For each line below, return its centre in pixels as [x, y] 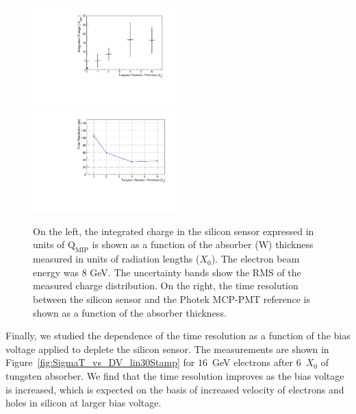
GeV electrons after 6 [257, 362]
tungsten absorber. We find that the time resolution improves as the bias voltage [175, 375]
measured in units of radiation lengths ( [116, 259]
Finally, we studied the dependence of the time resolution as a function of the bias [178, 336]
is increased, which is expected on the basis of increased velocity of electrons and [175, 389]
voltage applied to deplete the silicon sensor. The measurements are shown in [167, 349]
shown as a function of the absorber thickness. [130, 312]
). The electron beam [255, 259]
